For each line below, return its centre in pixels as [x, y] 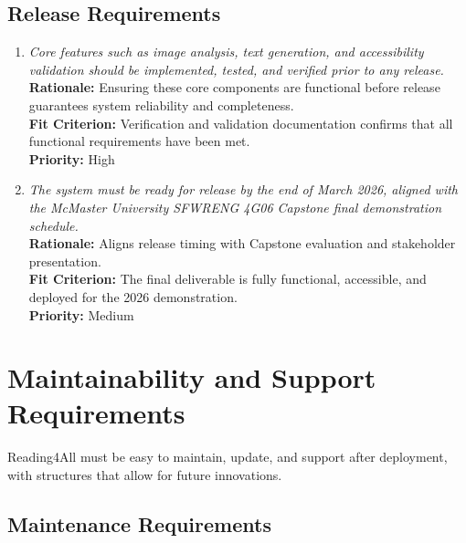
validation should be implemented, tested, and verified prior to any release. [236, 69]
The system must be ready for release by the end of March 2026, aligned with [243, 189]
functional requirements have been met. [139, 141]
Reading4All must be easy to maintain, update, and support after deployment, [228, 457]
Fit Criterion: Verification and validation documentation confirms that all [241, 123]
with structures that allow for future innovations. [145, 475]
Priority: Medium [81, 314]
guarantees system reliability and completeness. [161, 104]
